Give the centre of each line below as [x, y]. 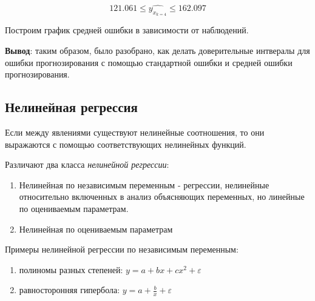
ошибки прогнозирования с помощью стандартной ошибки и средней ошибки [149, 62]
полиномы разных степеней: [71, 269]
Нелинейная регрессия [71, 107]
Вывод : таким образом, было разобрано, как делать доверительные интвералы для [157, 51]
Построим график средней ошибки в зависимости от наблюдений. [127, 30]
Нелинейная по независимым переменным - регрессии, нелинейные [144, 184]
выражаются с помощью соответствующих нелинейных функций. [126, 144]
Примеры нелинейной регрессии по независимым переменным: [122, 249]
